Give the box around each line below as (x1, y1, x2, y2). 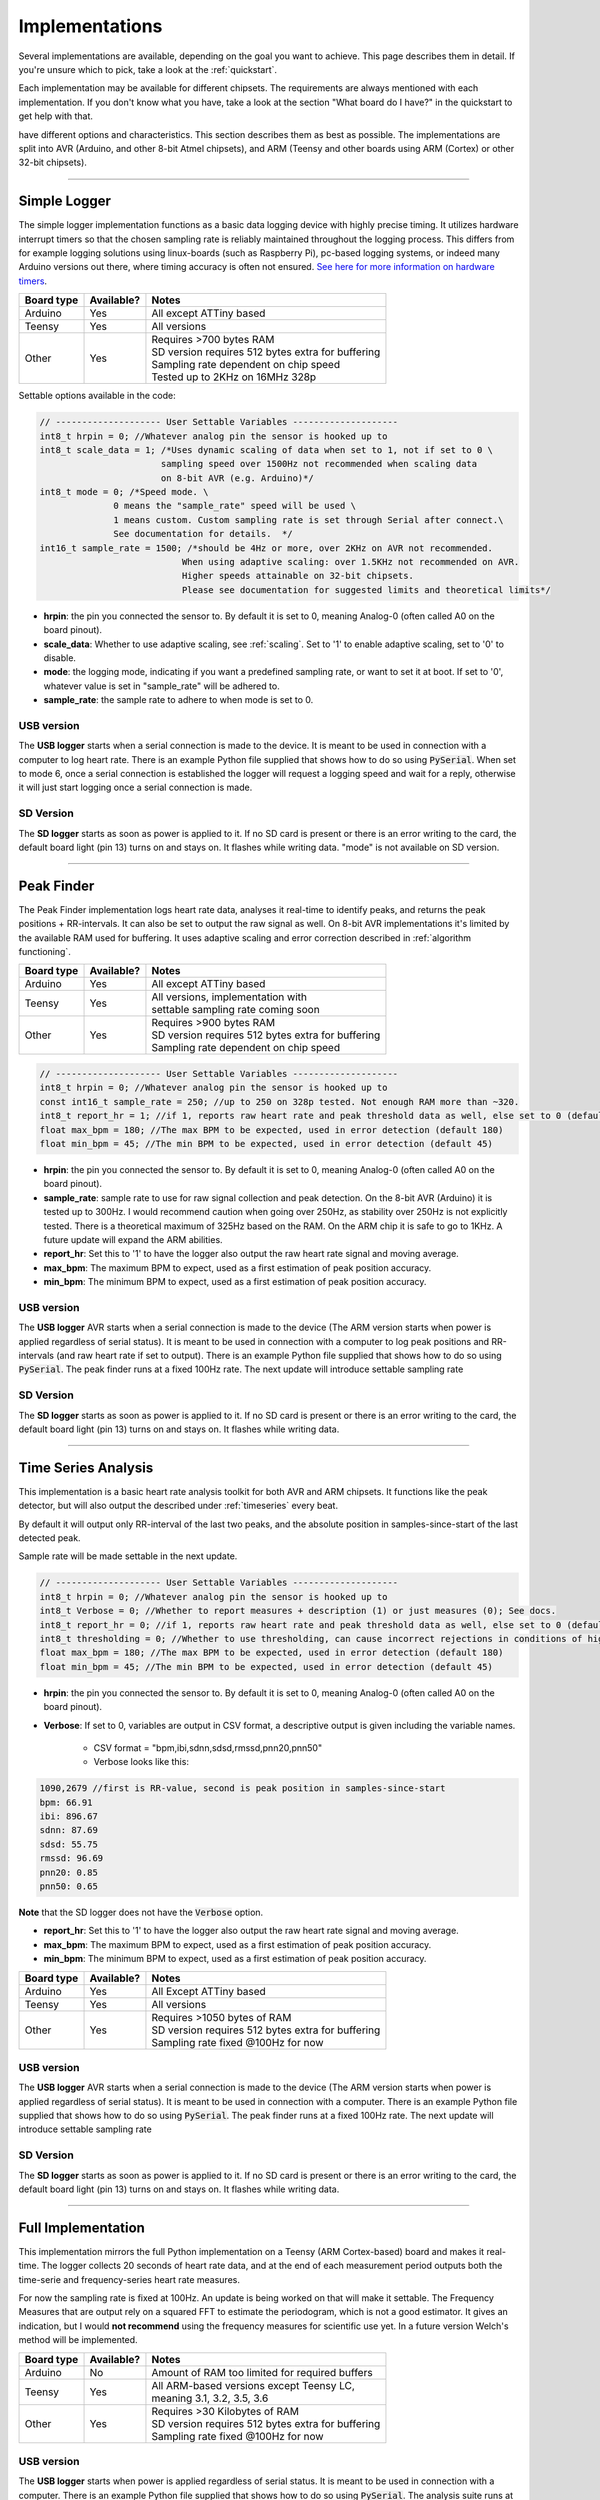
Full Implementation (18, 2219, 145, 2236)
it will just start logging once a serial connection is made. (18, 781, 253, 794)
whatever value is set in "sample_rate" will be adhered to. (43, 680, 280, 692)
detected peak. (18, 1532, 81, 1544)
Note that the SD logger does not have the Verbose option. (18, 1906, 264, 1918)
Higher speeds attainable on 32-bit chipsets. (181, 570, 415, 582)
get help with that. (18, 110, 94, 122)
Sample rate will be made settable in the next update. (18, 1550, 238, 1562)
